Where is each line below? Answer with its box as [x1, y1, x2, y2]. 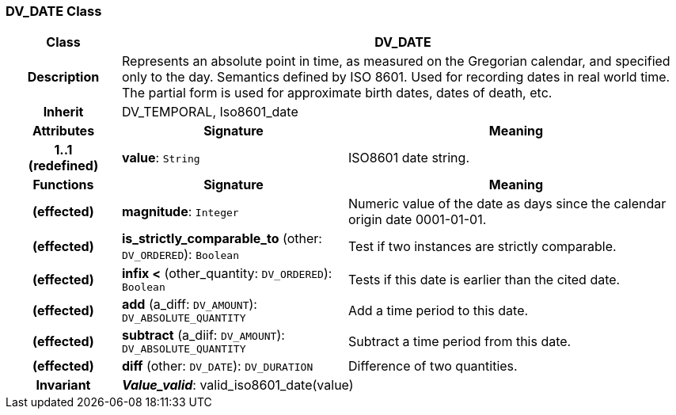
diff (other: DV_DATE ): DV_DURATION [121, 358, 313, 375]
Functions [32, 177, 94, 193]
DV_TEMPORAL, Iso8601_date [121, 104, 298, 120]
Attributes [32, 123, 95, 139]
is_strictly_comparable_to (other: [121, 230, 322, 247]
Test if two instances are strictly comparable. [347, 238, 617, 255]
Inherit [43, 104, 84, 120]
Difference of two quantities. [347, 358, 518, 375]
